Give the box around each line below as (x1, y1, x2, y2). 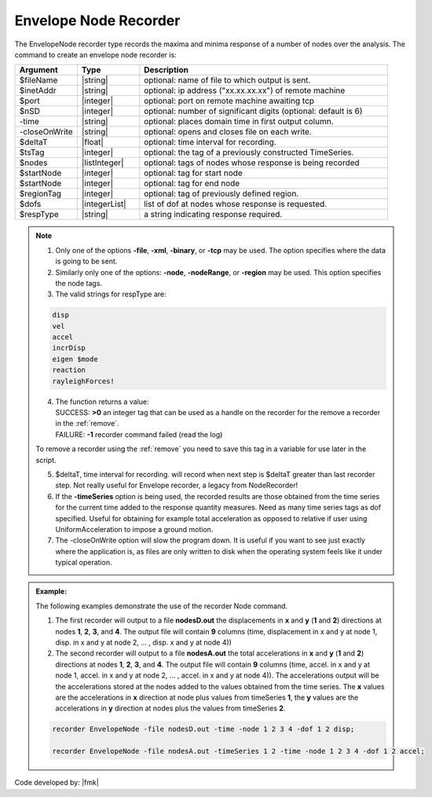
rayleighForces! (52, 376, 115, 385)
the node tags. (55, 278, 102, 288)
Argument (19, 64, 58, 75)
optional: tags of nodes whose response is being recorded (144, 157, 361, 168)
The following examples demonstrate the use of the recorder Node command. (35, 601, 288, 611)
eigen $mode (52, 354, 98, 363)
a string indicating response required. (144, 209, 283, 220)
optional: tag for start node (144, 167, 243, 178)
